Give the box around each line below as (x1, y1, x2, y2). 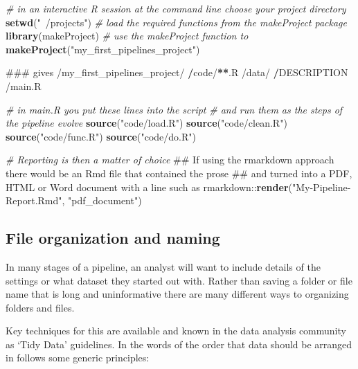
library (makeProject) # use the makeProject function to (6, 28, 249, 43)
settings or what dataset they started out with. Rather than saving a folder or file (6, 273, 352, 287)
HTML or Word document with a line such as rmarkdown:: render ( (6, 179, 292, 194)
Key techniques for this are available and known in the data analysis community (6, 323, 346, 338)
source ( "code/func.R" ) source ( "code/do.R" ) (6, 129, 196, 143)
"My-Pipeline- (292, 179, 351, 194)
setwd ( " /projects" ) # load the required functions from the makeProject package (6, 15, 347, 29)
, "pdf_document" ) (62, 193, 142, 208)
